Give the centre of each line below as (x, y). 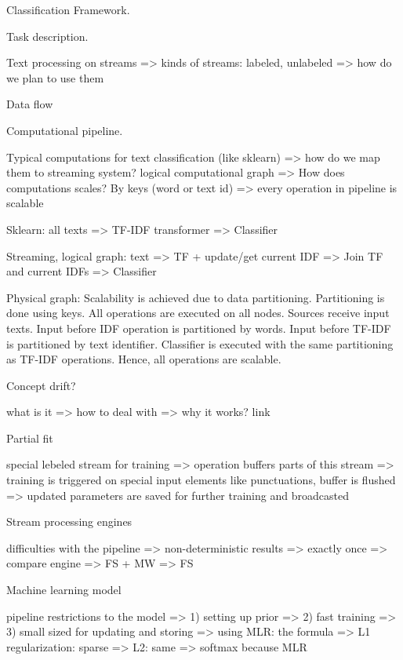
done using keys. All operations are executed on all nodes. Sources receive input (198, 313)
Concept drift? (41, 385)
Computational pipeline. (65, 130)
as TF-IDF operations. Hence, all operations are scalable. (144, 359)
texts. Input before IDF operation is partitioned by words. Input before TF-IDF (199, 328)
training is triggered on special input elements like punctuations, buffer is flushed (201, 480)
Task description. (47, 36)
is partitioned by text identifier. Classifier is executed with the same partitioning (200, 343)
